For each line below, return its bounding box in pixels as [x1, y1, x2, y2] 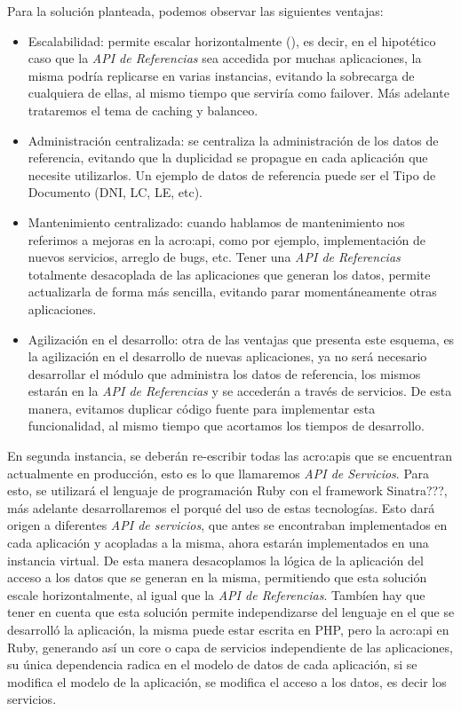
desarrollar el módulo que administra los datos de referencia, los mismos [28, 364, 421, 383]
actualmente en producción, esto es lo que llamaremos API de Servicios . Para [7, 463, 430, 482]
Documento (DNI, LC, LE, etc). [28, 183, 203, 201]
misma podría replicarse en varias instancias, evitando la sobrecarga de [28, 66, 415, 84]
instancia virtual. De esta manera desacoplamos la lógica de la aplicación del [7, 550, 424, 569]
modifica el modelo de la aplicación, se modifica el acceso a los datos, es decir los [7, 672, 447, 691]
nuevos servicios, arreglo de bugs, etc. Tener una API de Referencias [28, 248, 401, 266]
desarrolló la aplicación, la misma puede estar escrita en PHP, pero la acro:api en [7, 620, 449, 638]
